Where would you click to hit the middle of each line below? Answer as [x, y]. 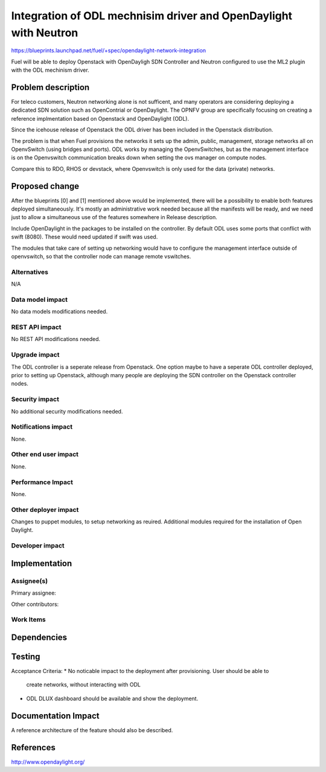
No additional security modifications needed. [67, 411]
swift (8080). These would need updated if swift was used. [85, 237]
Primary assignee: [34, 593]
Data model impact [40, 299]
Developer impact [38, 546]
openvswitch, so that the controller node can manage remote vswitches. [101, 257]
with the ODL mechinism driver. [50, 70]
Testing [26, 656]
